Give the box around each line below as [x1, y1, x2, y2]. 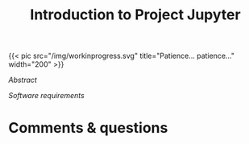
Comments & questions [8, 119, 168, 138]
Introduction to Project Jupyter [30, 6, 241, 24]
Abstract [8, 75, 38, 85]
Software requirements [8, 91, 85, 101]
